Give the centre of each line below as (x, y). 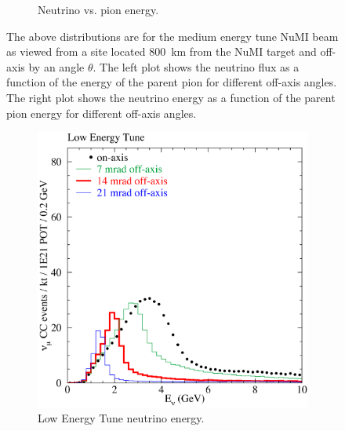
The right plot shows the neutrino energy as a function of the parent (171, 97)
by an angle (56, 66)
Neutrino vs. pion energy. (98, 9)
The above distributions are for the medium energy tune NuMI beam (172, 36)
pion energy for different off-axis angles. (102, 113)
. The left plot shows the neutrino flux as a (196, 66)
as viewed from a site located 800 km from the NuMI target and (162, 51)
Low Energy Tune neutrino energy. (121, 418)
